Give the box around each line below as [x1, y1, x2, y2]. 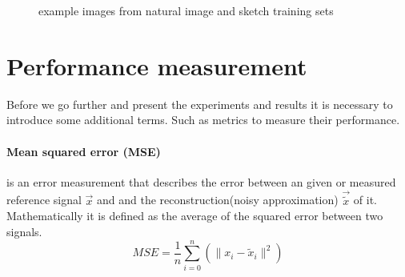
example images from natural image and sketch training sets [38, 2, 334, 18]
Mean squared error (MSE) [6, 143, 161, 159]
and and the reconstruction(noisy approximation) [96, 191, 339, 208]
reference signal [6, 191, 82, 208]
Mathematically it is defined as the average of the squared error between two [6, 207, 383, 224]
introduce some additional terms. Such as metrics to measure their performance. [6, 111, 400, 128]
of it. [353, 191, 377, 208]
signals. [6, 223, 42, 239]
